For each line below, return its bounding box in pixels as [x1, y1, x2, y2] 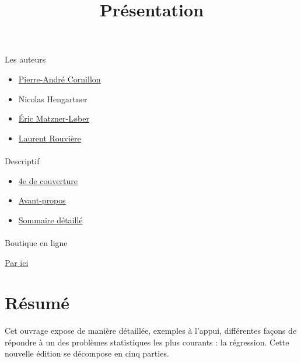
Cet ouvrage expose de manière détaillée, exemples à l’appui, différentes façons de [5, 324, 297, 337]
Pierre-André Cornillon [18, 72, 101, 85]
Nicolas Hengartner [18, 92, 87, 105]
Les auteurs [5, 53, 46, 65]
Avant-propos [18, 194, 66, 206]
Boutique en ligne [5, 236, 68, 248]
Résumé [5, 291, 70, 314]
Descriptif [5, 154, 40, 167]
